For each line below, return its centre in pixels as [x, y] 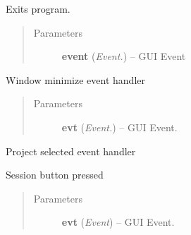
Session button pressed [55, 175]
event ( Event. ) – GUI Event [124, 56]
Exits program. [38, 8]
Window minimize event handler [75, 79]
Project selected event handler [71, 151]
